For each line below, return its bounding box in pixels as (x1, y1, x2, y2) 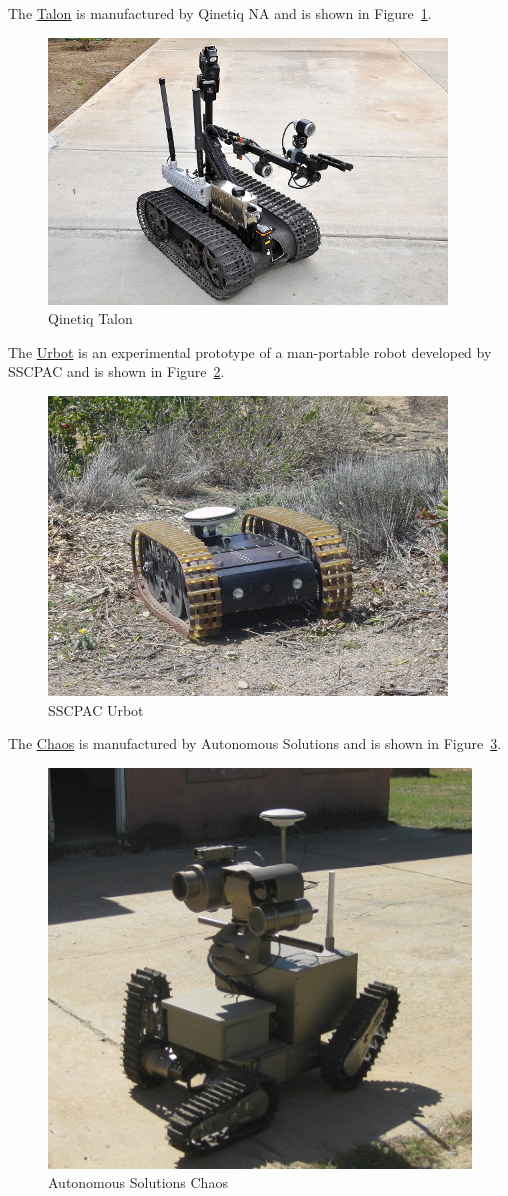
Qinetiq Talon (48, 308, 133, 329)
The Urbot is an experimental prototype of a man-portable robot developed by (8, 341, 492, 362)
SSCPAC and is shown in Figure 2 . (8, 361, 225, 382)
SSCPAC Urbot (48, 699, 144, 720)
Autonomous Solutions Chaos (48, 1172, 228, 1193)
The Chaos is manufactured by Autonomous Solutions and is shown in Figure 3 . (8, 733, 502, 754)
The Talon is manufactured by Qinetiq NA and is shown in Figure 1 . (8, 3, 432, 23)
